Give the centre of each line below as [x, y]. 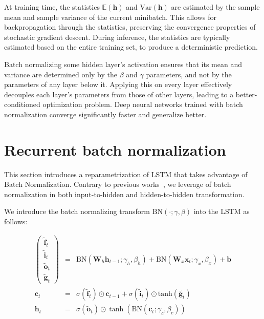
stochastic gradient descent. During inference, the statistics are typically [117, 37]
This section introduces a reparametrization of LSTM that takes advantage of [126, 174]
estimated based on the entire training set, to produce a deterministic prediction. [131, 47]
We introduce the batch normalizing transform [77, 211]
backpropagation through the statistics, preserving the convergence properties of [130, 27]
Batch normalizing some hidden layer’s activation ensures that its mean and [123, 64]
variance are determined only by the [61, 74]
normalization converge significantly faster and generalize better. [105, 114]
